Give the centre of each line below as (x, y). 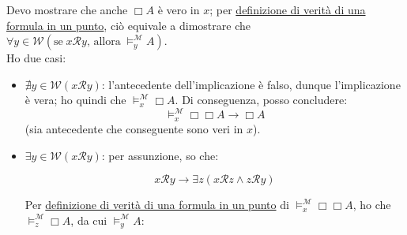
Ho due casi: (36, 58)
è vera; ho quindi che (75, 100)
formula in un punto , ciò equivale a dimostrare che (128, 25)
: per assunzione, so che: (160, 155)
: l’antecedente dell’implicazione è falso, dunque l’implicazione (251, 84)
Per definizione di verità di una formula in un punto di (157, 205)
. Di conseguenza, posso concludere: (261, 100)
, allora (104, 42)
